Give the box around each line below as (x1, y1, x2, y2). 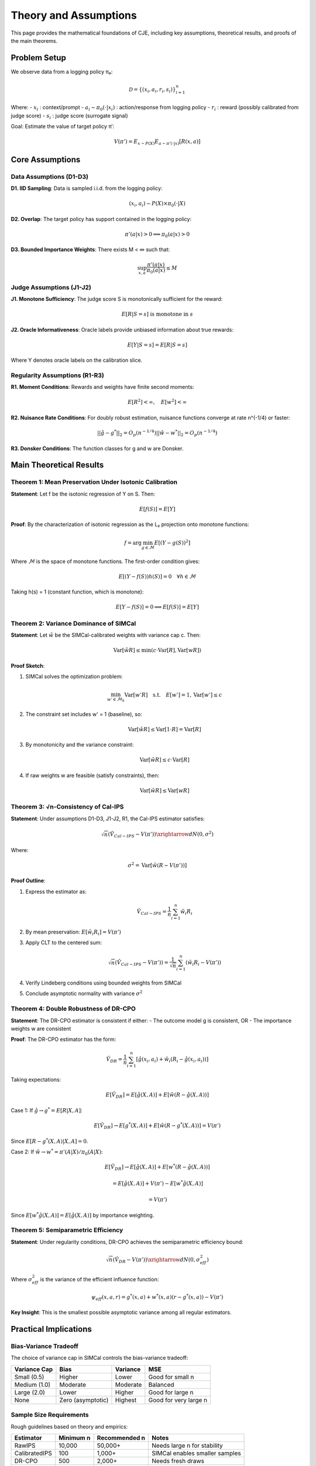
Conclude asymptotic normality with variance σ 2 (25, 989, 143, 997)
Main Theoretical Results (11, 460, 104, 470)
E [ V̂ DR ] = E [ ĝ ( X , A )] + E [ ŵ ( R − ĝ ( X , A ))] (105, 1091, 209, 1099)
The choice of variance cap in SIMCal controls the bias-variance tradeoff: (11, 1355, 188, 1362)
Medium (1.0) (14, 1380, 51, 1389)
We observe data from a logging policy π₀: (11, 68, 113, 75)
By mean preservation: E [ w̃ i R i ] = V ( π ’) (25, 928, 121, 936)
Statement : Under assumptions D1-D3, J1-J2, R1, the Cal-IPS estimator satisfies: (11, 815, 205, 822)
